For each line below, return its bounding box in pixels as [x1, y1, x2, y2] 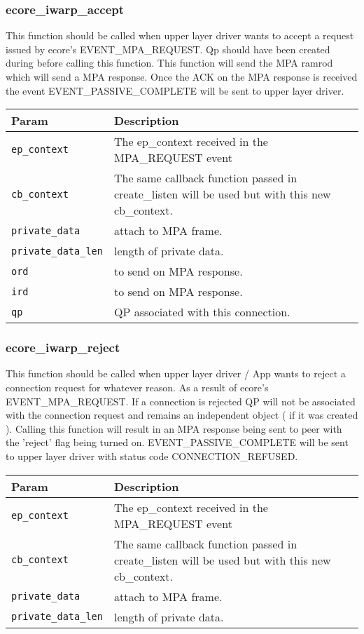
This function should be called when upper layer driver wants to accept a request [6, 28, 354, 43]
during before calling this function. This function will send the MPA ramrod [6, 55, 333, 70]
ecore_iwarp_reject [6, 339, 120, 356]
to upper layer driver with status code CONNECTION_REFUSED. [6, 448, 298, 463]
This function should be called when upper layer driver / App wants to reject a [6, 366, 346, 381]
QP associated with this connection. [113, 304, 290, 321]
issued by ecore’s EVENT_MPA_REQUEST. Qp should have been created [6, 41, 330, 56]
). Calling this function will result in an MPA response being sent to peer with [6, 421, 342, 436]
